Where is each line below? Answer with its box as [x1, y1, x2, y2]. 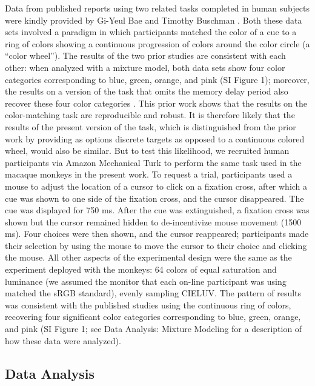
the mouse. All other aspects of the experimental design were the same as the [5, 251, 292, 264]
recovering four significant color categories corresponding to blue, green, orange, [5, 310, 301, 323]
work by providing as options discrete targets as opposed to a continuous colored [5, 132, 305, 145]
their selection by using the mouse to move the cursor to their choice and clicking [5, 239, 307, 251]
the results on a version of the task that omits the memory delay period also [5, 85, 288, 98]
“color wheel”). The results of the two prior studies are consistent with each [5, 49, 286, 62]
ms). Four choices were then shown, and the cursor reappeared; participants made [5, 227, 309, 240]
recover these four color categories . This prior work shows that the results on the [5, 96, 308, 109]
